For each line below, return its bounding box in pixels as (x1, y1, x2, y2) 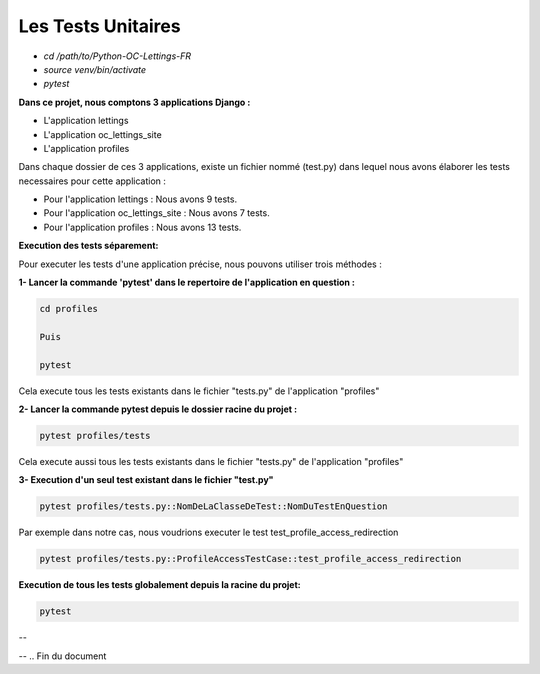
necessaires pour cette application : (18, 175, 167, 187)
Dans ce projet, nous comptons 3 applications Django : (18, 96, 251, 108)
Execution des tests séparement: (18, 240, 159, 252)
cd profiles (39, 303, 99, 314)
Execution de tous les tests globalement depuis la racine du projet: (18, 579, 301, 591)
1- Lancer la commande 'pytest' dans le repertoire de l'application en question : (18, 276, 355, 289)
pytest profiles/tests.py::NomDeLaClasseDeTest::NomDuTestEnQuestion (39, 501, 388, 512)
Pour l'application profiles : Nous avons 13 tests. (43, 221, 242, 233)
